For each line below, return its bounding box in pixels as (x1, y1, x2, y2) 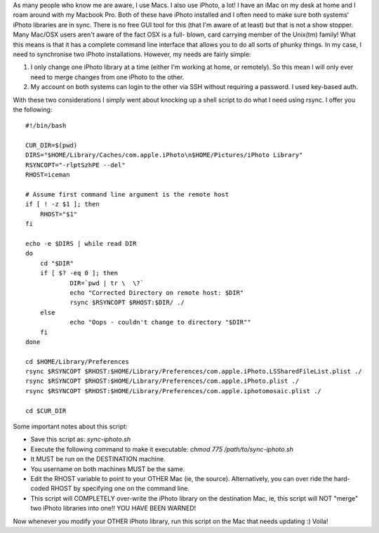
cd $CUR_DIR (25, 407, 67, 414)
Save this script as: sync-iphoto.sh (30, 435, 131, 444)
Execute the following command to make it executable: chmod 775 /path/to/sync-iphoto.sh (30, 445, 294, 453)
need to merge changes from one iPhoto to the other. (30, 72, 185, 81)
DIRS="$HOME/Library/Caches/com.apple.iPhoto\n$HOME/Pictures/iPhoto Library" (25, 151, 303, 159)
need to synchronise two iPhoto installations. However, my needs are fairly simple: (13, 50, 251, 58)
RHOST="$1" (39, 210, 78, 218)
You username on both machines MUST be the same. (30, 464, 185, 473)
